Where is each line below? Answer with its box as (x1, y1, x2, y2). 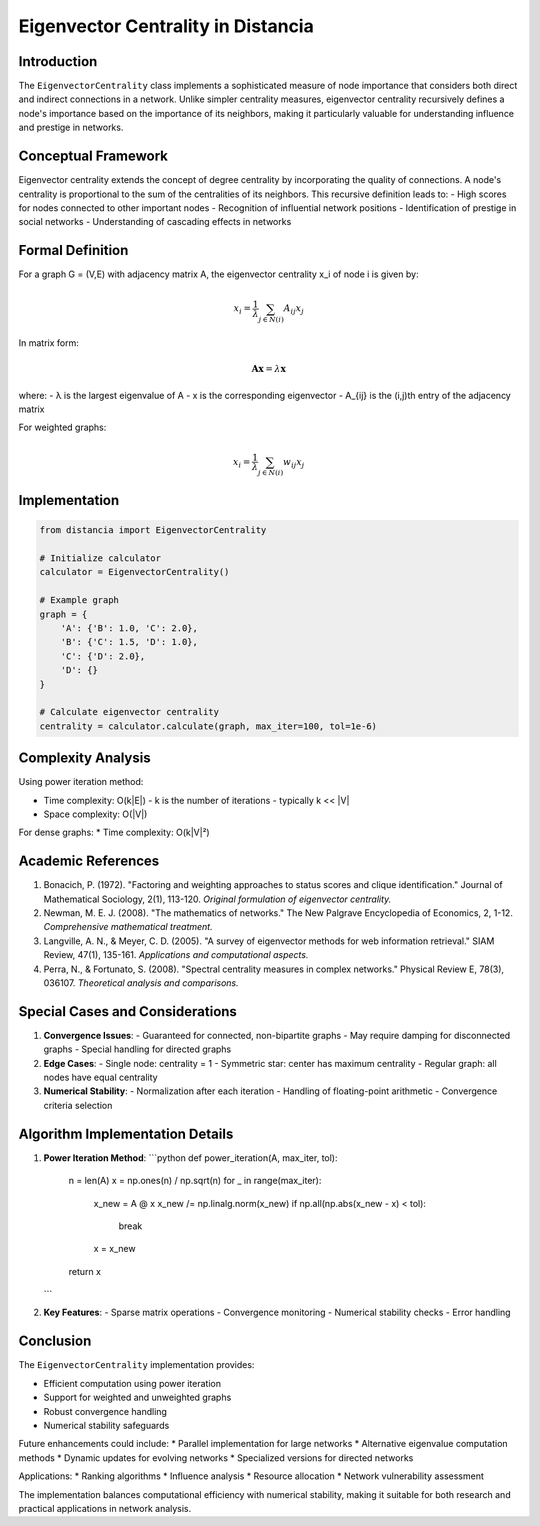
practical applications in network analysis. (18, 1502, 192, 1514)
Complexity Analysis (18, 750, 151, 767)
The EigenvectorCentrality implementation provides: (18, 1359, 255, 1371)
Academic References (18, 853, 160, 870)
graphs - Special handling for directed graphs (43, 1043, 232, 1055)
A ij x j (283, 303, 304, 317)
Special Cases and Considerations (18, 1003, 237, 1020)
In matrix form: (18, 337, 80, 349)
